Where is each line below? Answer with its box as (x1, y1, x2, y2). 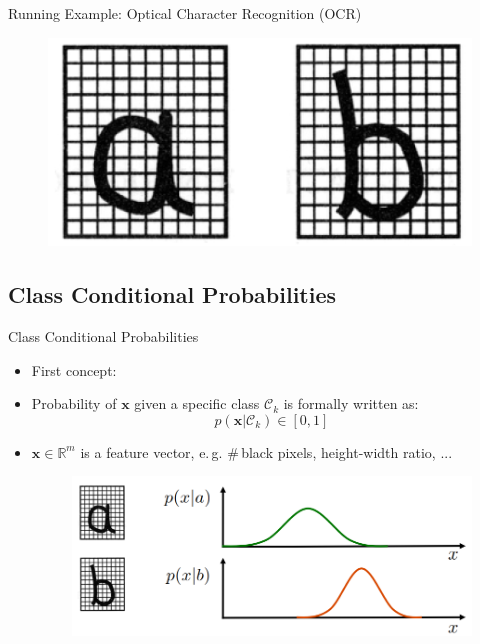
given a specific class (134, 393, 260, 414)
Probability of (31, 393, 117, 414)
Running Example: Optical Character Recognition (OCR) (8, 3, 362, 23)
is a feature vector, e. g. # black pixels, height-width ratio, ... (80, 441, 453, 462)
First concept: (31, 359, 117, 380)
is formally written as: (283, 393, 419, 414)
